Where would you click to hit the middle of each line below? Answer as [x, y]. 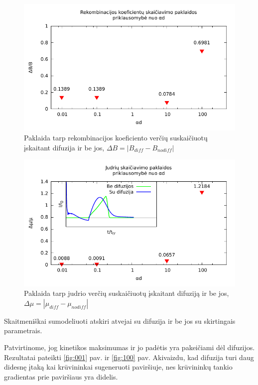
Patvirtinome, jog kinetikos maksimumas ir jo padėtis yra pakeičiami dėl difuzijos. [129, 347]
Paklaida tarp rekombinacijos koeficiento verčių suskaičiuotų [116, 137]
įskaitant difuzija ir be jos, [64, 147]
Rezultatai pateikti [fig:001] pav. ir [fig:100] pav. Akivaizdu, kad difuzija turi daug [129, 357]
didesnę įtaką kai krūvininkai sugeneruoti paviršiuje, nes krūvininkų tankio [118, 367]
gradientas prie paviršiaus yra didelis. [61, 376]
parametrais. [23, 330]
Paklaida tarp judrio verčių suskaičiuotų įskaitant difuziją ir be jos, [127, 293]
